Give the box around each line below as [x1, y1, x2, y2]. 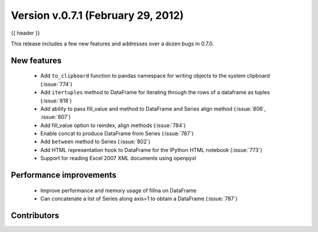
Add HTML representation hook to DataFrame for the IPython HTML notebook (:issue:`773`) [40, 146, 263, 153]
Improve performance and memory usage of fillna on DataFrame [40, 187, 197, 194]
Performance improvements [11, 170, 117, 180]
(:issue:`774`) [40, 80, 73, 88]
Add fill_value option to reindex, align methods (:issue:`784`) [40, 121, 186, 129]
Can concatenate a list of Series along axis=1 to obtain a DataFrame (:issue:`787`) [40, 195, 238, 203]
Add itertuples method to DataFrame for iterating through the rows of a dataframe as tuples [40, 89, 270, 96]
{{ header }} [11, 29, 41, 37]
